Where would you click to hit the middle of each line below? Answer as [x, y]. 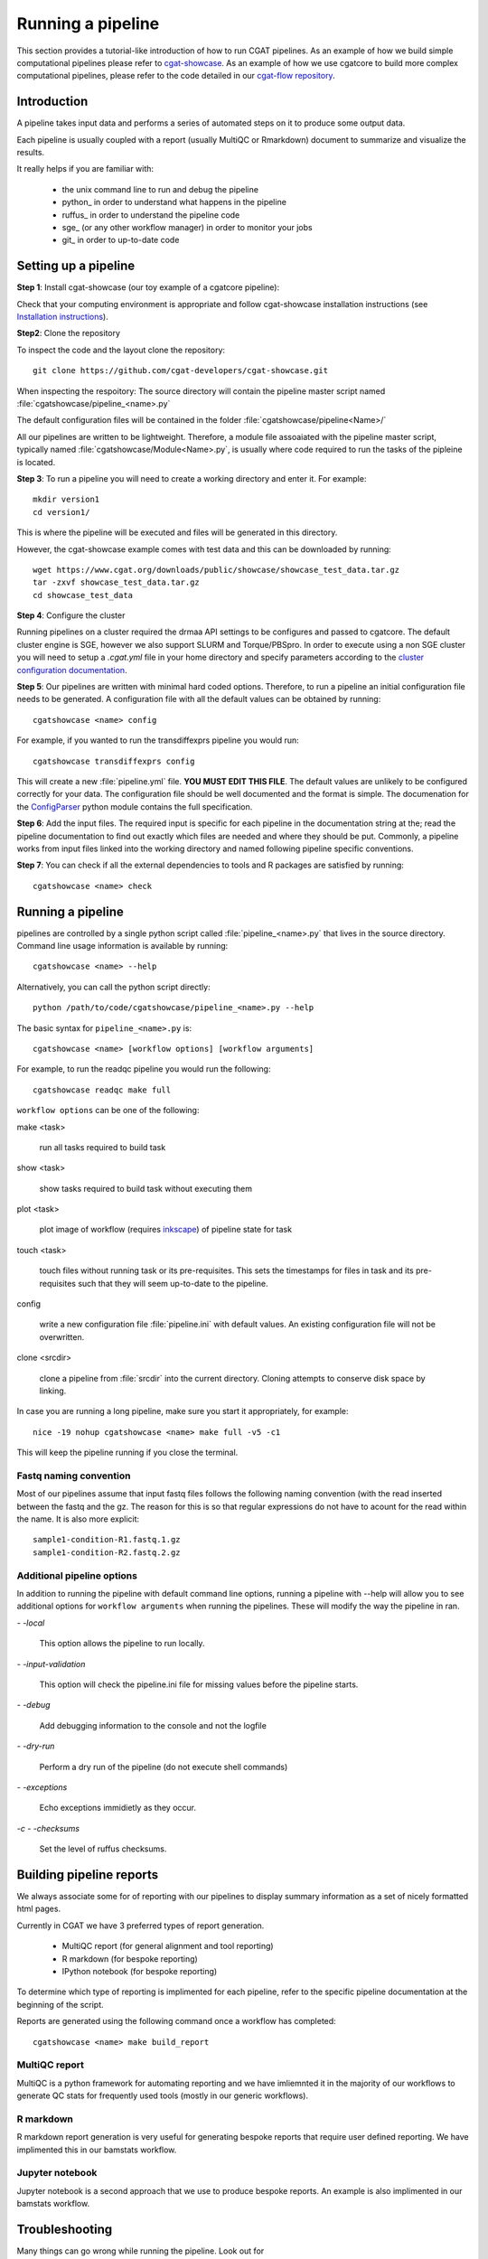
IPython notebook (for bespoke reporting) [140, 1971]
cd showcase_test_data [83, 595]
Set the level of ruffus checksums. [103, 1849]
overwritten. [62, 1336]
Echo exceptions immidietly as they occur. [118, 1808]
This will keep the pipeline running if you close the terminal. [127, 1453]
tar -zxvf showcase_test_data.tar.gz [117, 582]
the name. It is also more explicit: [78, 1519]
